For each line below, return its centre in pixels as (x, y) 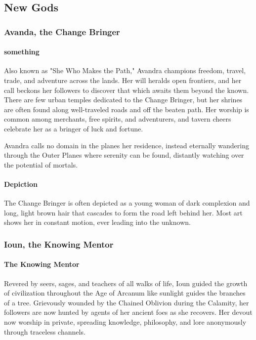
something (22, 52)
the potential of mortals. (41, 164)
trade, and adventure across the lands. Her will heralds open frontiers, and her (123, 80)
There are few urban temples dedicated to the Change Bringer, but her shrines (123, 100)
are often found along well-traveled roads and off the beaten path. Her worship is (127, 109)
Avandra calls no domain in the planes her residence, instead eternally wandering (127, 145)
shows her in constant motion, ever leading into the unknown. (97, 222)
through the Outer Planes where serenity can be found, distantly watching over (124, 155)
